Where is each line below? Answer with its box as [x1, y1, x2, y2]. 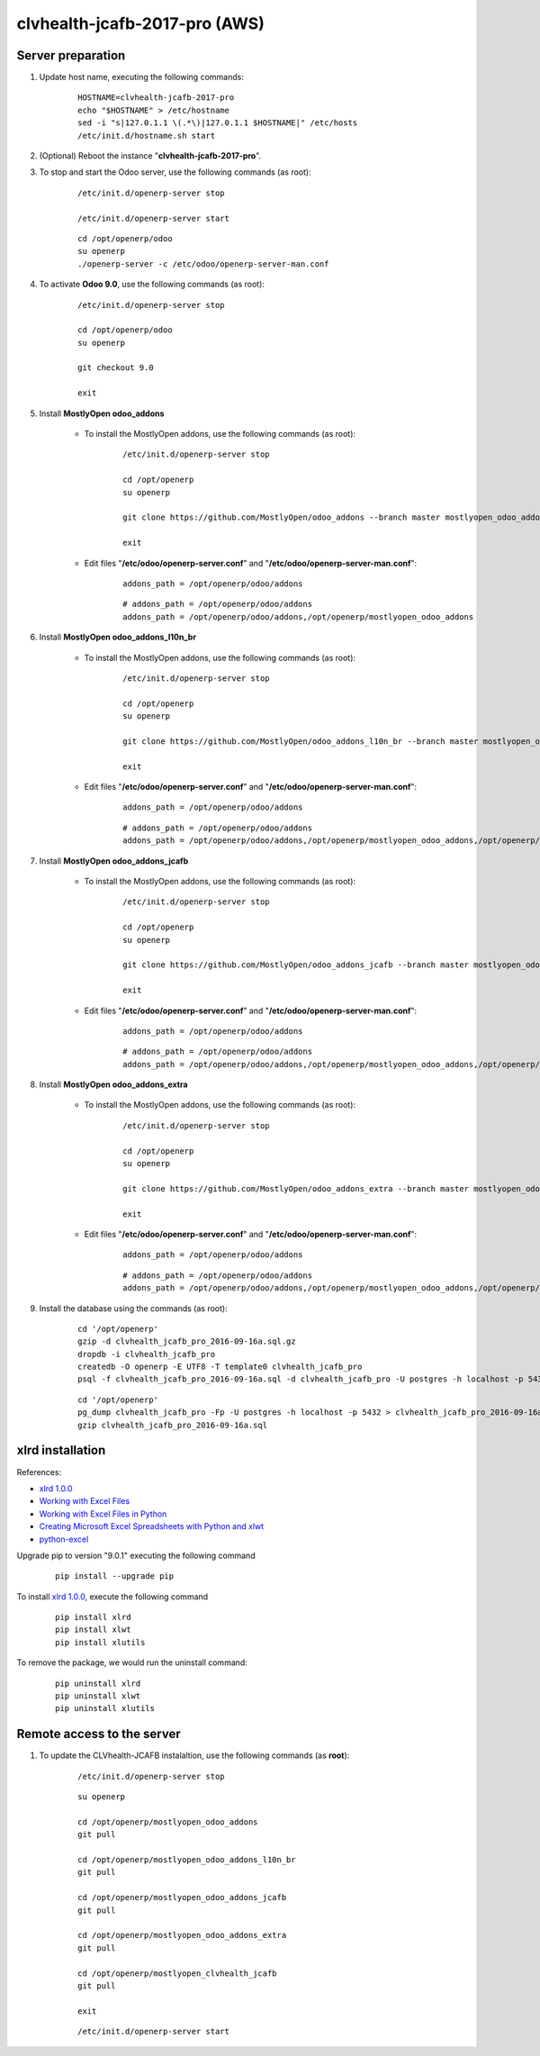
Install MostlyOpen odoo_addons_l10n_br [39, 631, 197, 643]
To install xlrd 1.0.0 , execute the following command [16, 1590, 209, 1602]
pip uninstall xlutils [55, 1703, 156, 1714]
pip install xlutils [55, 1637, 146, 1647]
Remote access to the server [16, 1726, 182, 1742]
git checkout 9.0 [77, 363, 154, 373]
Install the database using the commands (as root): [39, 1302, 229, 1314]
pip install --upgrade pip [55, 1571, 175, 1581]
